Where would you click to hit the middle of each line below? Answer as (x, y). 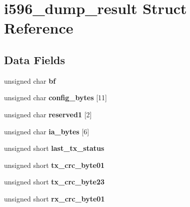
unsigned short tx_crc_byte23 (54, 182)
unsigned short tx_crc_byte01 (54, 165)
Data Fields (35, 59)
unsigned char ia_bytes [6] (47, 131)
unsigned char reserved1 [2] (48, 114)
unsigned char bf (30, 80)
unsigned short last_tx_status (54, 148)
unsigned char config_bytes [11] (55, 97)
